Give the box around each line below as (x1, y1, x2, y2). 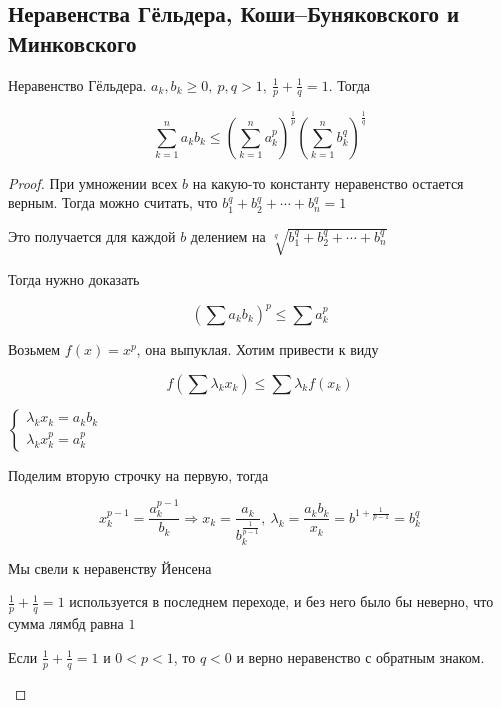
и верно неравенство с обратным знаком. (236, 646, 485, 667)
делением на (190, 225, 266, 246)
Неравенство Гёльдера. (8, 74, 147, 95)
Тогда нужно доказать (8, 268, 140, 289)
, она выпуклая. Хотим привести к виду (136, 339, 379, 360)
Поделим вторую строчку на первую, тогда (8, 464, 269, 485)
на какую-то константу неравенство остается (192, 172, 464, 193)
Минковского (8, 27, 137, 58)
